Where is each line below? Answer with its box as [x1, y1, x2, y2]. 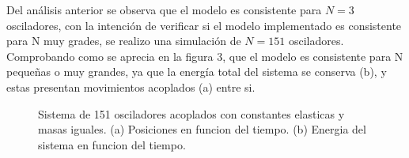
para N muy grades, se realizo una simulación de [6, 32, 241, 49]
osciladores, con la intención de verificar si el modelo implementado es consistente [6, 17, 402, 33]
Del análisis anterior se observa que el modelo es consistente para [6, 2, 322, 17]
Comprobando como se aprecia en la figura [6, 47, 214, 64]
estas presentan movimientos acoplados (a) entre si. [6, 78, 256, 95]
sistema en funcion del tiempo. [38, 136, 186, 152]
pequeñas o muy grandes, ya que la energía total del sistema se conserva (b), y [6, 63, 387, 80]
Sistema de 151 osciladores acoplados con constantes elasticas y [38, 105, 345, 122]
